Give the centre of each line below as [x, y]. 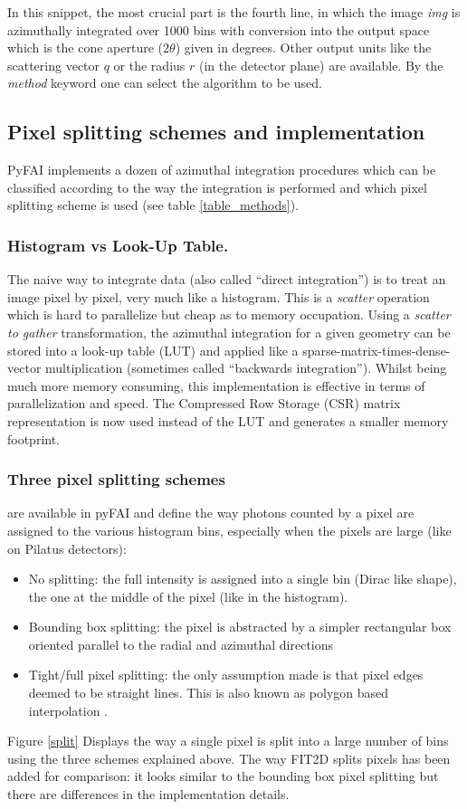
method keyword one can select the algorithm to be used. [165, 83]
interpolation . [68, 710]
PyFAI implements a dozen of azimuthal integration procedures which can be [222, 170]
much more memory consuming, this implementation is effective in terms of [216, 385]
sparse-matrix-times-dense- [376, 350]
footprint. [34, 438]
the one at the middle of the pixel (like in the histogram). [188, 596]
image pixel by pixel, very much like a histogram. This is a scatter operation [219, 296]
